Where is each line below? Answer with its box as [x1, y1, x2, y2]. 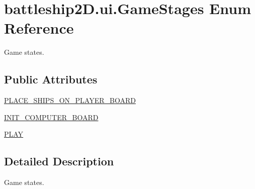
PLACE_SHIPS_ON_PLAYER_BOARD [4, 95, 136, 106]
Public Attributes [4, 71, 98, 87]
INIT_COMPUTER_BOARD [4, 112, 99, 122]
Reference [4, 18, 74, 38]
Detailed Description [4, 153, 114, 169]
